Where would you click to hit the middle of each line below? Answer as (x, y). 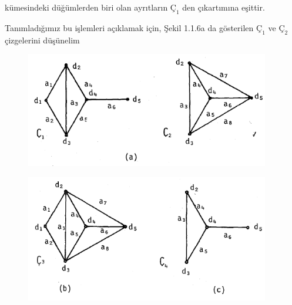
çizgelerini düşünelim (42, 40)
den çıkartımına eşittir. (224, 7)
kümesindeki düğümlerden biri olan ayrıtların (86, 7)
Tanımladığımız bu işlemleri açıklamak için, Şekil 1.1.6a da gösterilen (129, 27)
